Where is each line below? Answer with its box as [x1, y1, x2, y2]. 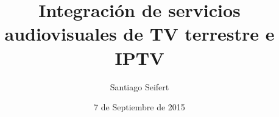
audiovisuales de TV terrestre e [4, 21, 275, 46]
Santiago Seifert [110, 80, 169, 93]
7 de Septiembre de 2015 [94, 101, 185, 113]
